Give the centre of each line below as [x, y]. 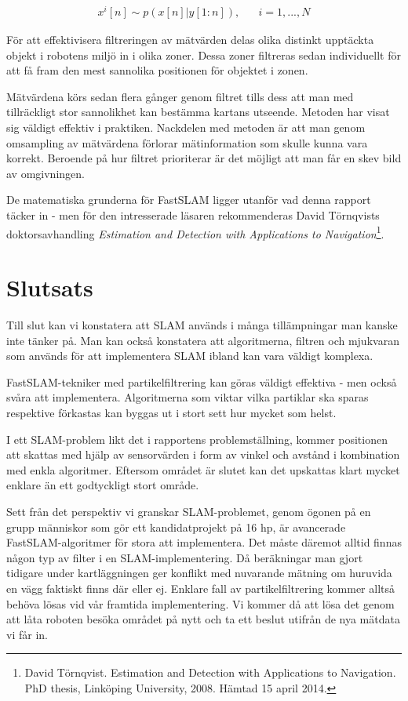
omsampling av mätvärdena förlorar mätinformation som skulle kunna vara [187, 142]
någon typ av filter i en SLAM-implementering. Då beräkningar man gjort [185, 557]
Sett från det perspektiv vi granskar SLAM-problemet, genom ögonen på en [189, 511]
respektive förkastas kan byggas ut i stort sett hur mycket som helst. [171, 412]
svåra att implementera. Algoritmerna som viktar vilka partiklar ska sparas [188, 397]
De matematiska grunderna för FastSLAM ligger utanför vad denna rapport [189, 200]
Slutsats [50, 287]
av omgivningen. [46, 173]
